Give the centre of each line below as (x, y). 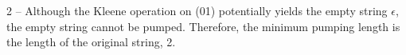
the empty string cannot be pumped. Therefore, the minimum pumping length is (203, 26)
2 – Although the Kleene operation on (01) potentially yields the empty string (197, 10)
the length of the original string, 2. (91, 42)
